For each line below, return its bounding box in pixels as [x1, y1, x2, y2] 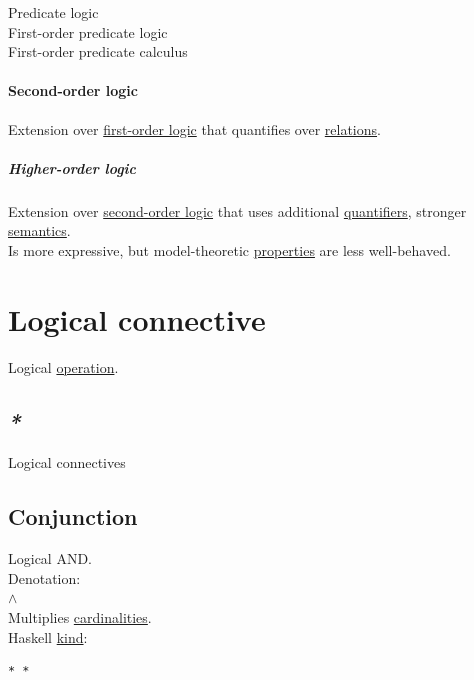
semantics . [8, 220, 71, 241]
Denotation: [8, 567, 81, 588]
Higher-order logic [8, 157, 137, 178]
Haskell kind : [8, 626, 88, 647]
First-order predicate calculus [8, 41, 188, 62]
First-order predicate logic [8, 21, 168, 42]
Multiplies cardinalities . [8, 607, 152, 628]
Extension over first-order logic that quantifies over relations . [8, 118, 381, 139]
